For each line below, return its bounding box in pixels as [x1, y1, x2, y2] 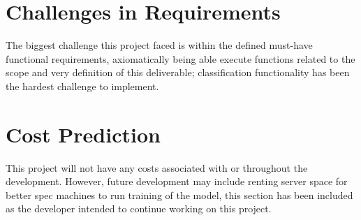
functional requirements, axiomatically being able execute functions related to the [6, 51, 355, 66]
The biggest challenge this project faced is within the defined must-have [6, 38, 313, 52]
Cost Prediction [6, 119, 161, 148]
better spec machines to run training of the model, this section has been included [6, 187, 353, 202]
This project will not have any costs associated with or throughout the [6, 160, 308, 175]
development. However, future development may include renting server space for [6, 174, 348, 189]
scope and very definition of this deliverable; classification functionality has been [6, 65, 350, 80]
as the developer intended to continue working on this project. [6, 201, 272, 216]
